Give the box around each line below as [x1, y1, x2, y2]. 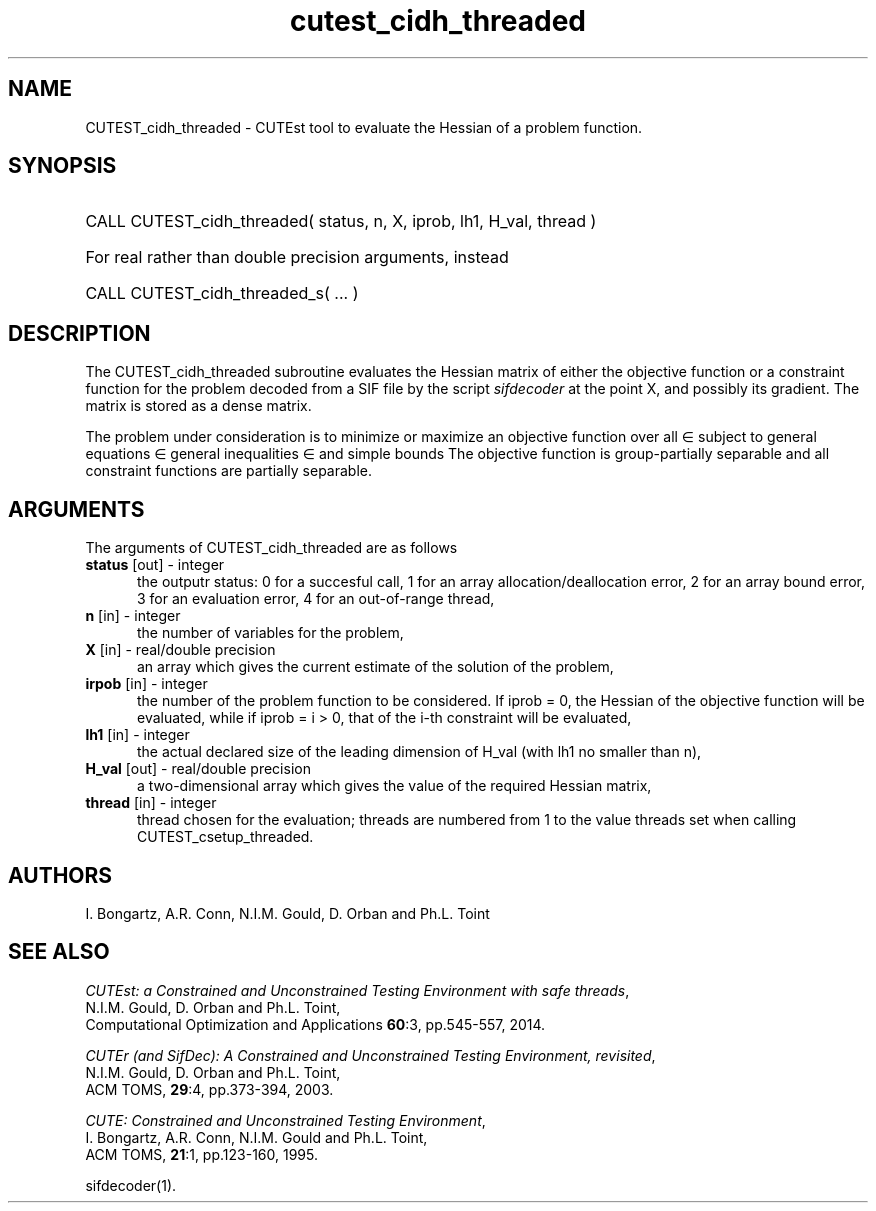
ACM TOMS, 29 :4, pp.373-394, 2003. [85, 1080, 334, 1098]
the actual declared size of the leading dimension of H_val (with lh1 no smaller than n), [137, 743, 702, 761]
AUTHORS [8, 862, 113, 888]
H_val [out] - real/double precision [85, 760, 311, 778]
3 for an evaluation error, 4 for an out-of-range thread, [137, 590, 495, 608]
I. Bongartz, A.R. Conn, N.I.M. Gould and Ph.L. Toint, [85, 1128, 428, 1146]
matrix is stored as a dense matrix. [85, 397, 312, 415]
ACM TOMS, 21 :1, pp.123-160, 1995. [85, 1145, 319, 1163]
